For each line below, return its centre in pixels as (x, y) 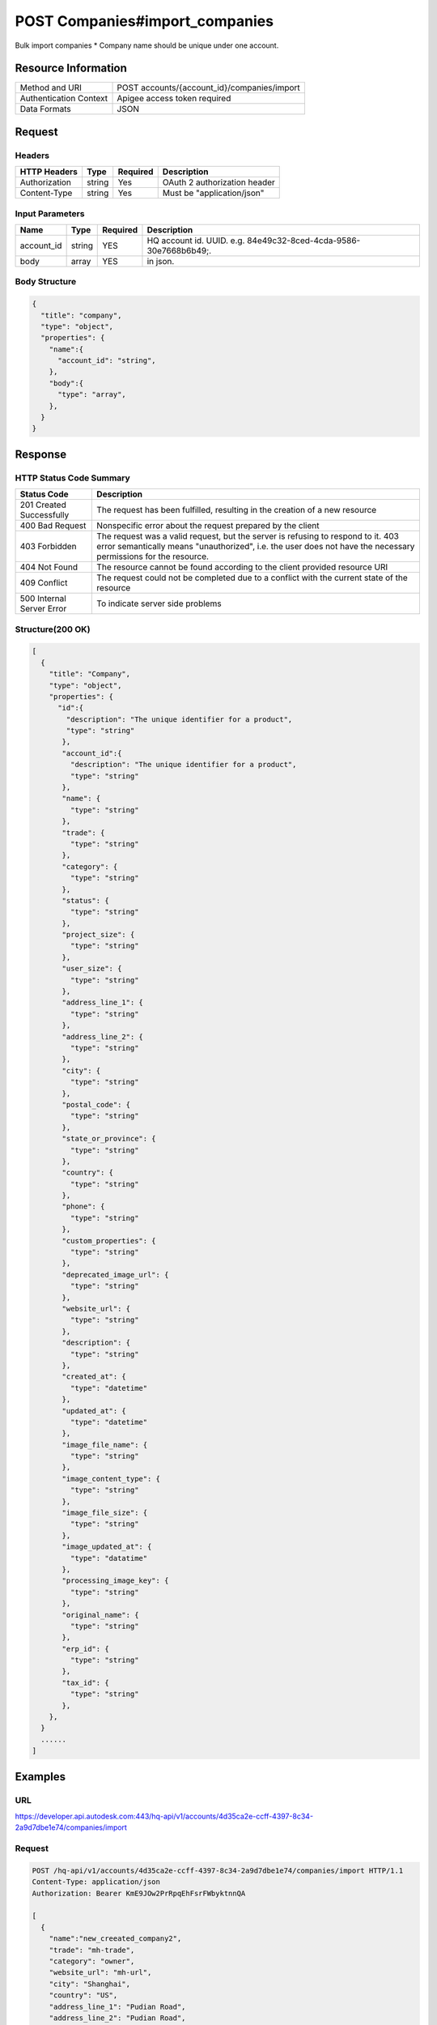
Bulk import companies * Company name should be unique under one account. (147, 45)
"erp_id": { (85, 1649)
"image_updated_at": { (107, 1547)
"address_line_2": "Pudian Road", (117, 2018)
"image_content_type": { (111, 1479)
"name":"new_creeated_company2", (115, 1939)
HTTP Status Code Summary (73, 478)
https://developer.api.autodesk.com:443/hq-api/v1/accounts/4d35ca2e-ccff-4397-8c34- (164, 1816)
